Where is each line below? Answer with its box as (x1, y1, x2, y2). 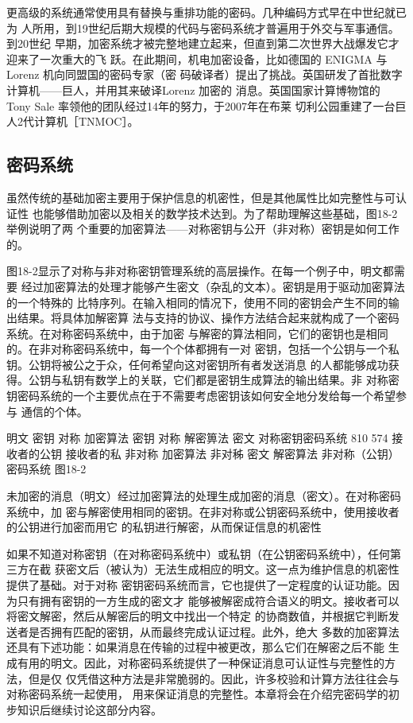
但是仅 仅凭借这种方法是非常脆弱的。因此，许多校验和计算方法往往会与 (28, 670, 399, 686)
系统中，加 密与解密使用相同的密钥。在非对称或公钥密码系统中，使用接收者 (6, 503, 399, 519)
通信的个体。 (21, 402, 88, 419)
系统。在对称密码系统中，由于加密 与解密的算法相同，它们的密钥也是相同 (6, 325, 388, 341)
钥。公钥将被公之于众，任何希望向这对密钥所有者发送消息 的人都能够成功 (6, 356, 388, 372)
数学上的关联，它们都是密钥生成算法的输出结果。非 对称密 (95, 371, 399, 388)
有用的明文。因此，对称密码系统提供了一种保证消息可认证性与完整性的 (17, 654, 384, 671)
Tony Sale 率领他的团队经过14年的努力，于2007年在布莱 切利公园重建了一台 (6, 97, 396, 114)
